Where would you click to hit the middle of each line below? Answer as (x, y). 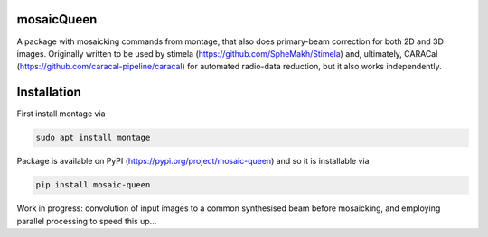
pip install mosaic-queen (93, 185)
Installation (49, 92)
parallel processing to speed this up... (87, 221)
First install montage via (61, 114)
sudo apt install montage (93, 138)
